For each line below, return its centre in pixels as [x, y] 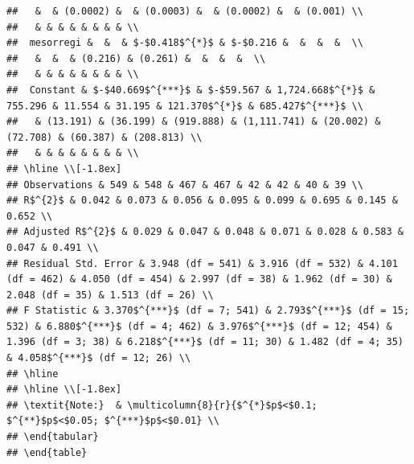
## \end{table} [47, 452]
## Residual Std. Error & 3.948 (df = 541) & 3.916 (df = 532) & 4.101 [202, 263]
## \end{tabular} [53, 437]
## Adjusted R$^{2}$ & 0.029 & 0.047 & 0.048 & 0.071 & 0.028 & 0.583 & [205, 232]
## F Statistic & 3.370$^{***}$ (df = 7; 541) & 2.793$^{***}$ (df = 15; [208, 311]
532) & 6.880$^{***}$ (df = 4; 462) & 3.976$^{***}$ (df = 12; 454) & [199, 326]
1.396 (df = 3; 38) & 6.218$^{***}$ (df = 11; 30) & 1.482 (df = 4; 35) [205, 342]
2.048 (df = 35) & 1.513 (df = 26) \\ [110, 295]
